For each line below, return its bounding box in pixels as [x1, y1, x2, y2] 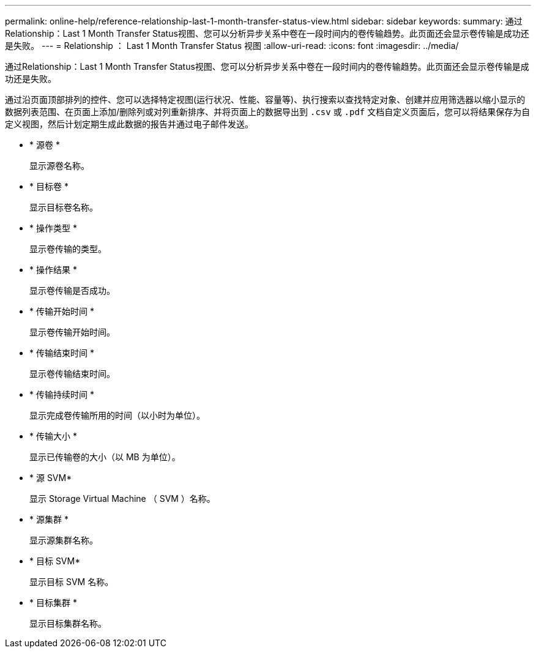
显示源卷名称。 [29, 160, 89, 171]
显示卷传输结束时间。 [29, 368, 115, 379]
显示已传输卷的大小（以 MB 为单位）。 [29, 452, 181, 462]
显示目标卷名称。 [29, 202, 98, 212]
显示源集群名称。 [29, 535, 98, 545]
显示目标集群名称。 [29, 618, 106, 629]
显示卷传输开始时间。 [29, 327, 115, 337]
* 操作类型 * [29, 223, 77, 233]
